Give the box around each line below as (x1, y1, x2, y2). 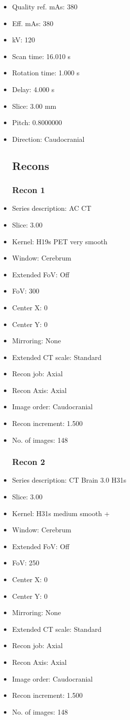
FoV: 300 (12, 286, 39, 296)
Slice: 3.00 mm (12, 100, 57, 111)
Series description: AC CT (12, 203, 92, 213)
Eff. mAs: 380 (12, 18, 54, 28)
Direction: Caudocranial (12, 133, 85, 144)
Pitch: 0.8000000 (12, 117, 62, 128)
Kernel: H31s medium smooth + (12, 508, 110, 518)
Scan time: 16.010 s (12, 51, 71, 61)
